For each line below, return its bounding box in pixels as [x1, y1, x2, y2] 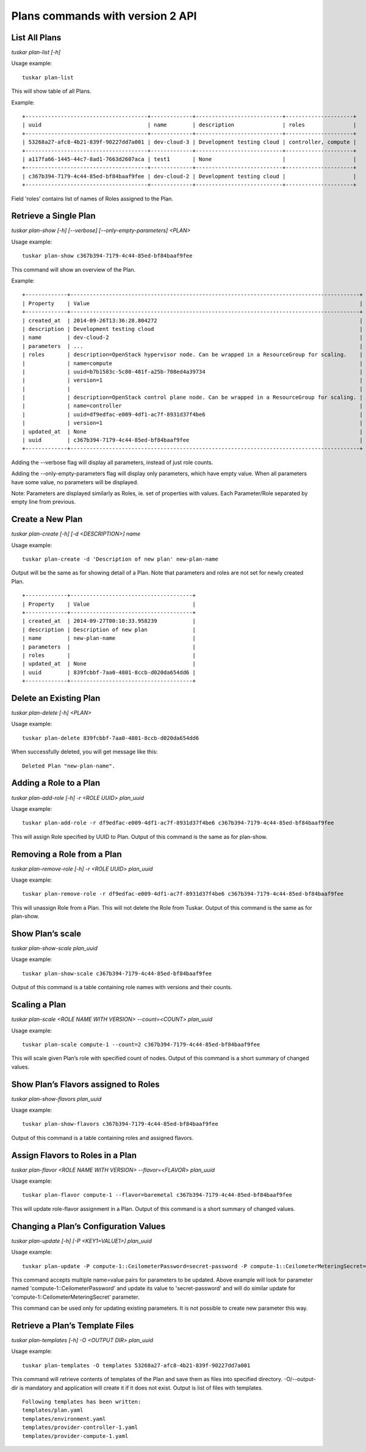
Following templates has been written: [22, 1398, 142, 1405]
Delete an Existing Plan [11, 693, 101, 703]
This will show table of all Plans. [11, 87, 91, 95]
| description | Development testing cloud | [22, 325, 363, 332]
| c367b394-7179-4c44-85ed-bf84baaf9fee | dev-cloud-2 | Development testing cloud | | [22, 173, 357, 180]
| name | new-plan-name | [22, 635, 196, 642]
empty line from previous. [11, 498, 76, 506]
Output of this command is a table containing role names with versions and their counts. [11, 984, 233, 991]
